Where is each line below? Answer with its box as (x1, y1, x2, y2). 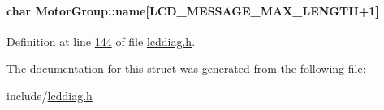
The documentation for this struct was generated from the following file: (6, 60, 366, 77)
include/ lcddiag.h (6, 87, 93, 104)
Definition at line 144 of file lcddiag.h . (6, 32, 196, 49)
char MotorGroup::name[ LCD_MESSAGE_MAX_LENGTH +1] (6, 2, 379, 19)
